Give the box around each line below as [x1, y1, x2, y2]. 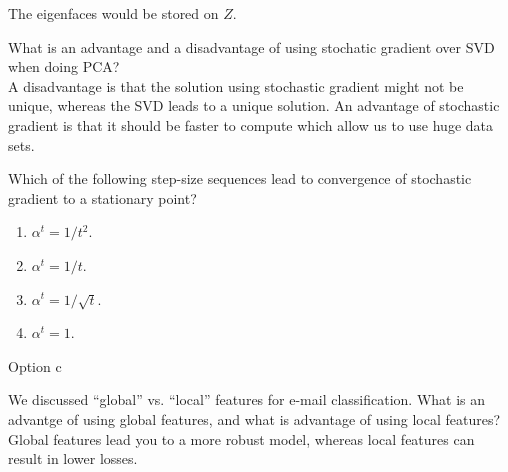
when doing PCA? [8, 56, 120, 77]
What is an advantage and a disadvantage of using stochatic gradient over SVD [8, 36, 495, 57]
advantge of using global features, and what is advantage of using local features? [8, 409, 501, 430]
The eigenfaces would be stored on [8, 3, 219, 23]
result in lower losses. [8, 448, 138, 469]
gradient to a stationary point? [8, 187, 197, 208]
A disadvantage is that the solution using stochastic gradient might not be [8, 75, 464, 96]
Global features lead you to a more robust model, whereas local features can [8, 428, 475, 449]
